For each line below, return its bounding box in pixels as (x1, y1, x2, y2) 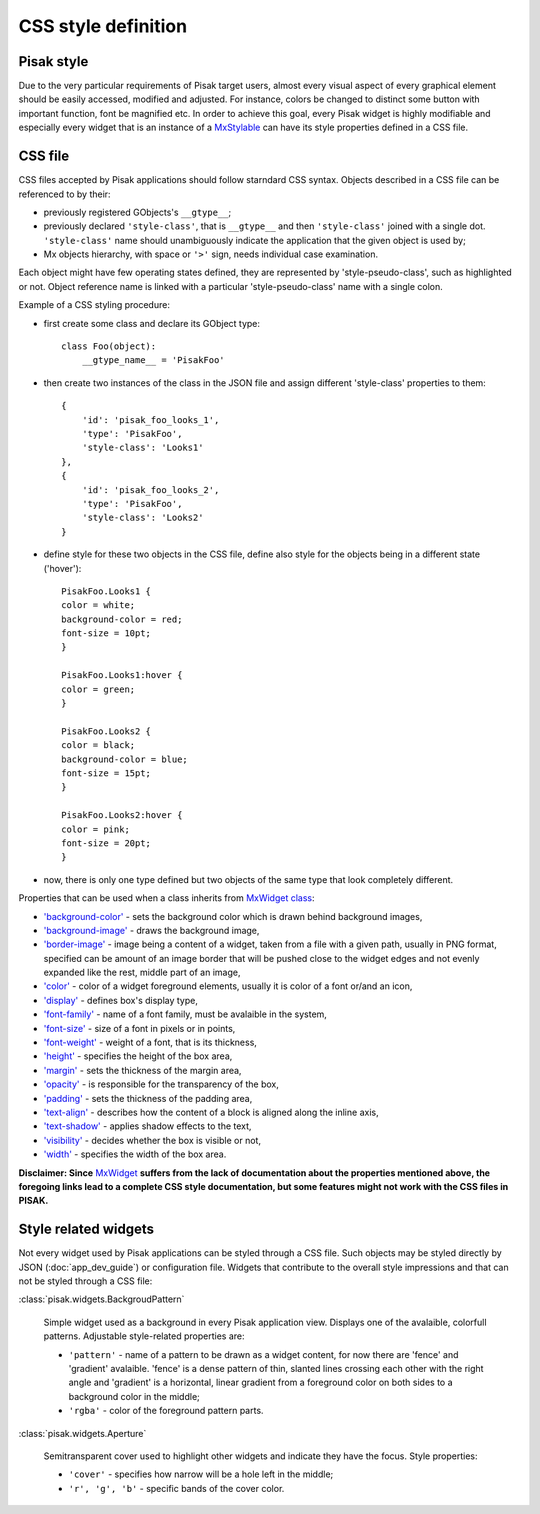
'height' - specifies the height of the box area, (43, 1050, 233, 1062)
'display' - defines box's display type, (43, 994, 199, 1006)
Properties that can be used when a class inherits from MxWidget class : (18, 892, 315, 904)
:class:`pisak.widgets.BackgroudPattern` (18, 1293, 185, 1305)
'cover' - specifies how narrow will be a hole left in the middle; (68, 1468, 334, 1480)
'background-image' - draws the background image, (43, 924, 260, 936)
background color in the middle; (68, 1390, 200, 1402)
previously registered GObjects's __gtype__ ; (43, 206, 232, 218)
